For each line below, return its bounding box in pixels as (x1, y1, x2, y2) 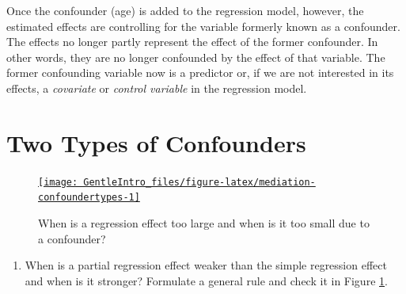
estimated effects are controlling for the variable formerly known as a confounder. (6, 17, 400, 34)
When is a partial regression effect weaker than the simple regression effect (25, 257, 387, 273)
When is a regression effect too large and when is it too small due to (38, 215, 370, 231)
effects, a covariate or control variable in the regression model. (6, 79, 307, 96)
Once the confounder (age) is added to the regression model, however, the (6, 2, 364, 18)
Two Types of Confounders (6, 126, 306, 158)
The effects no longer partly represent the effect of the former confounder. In (6, 33, 378, 50)
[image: (38, 176, 78, 188)
